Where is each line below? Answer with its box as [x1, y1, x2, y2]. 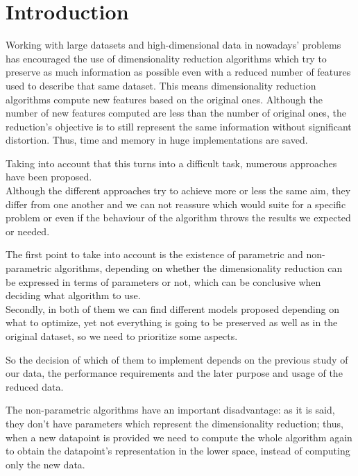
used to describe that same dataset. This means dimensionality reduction [6, 78, 316, 92]
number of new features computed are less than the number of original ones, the [6, 105, 346, 120]
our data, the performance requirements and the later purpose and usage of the [6, 366, 343, 380]
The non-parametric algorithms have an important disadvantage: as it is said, [6, 402, 335, 417]
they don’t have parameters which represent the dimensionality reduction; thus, [6, 416, 344, 430]
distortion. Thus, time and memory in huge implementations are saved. [6, 133, 308, 147]
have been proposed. [6, 169, 92, 184]
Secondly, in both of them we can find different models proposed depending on [6, 301, 339, 316]
